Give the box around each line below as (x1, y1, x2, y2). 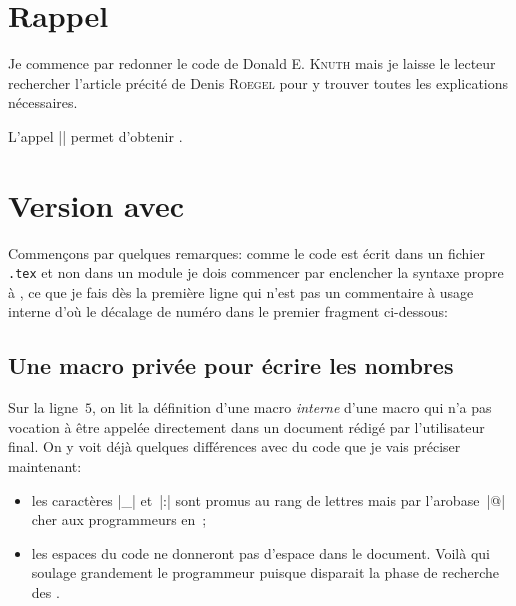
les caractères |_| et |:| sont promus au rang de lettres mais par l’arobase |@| (31, 489, 506, 510)
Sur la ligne (8, 397, 79, 418)
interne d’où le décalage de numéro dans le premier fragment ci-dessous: (8, 301, 448, 322)
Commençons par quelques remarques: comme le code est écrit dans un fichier (8, 242, 485, 263)
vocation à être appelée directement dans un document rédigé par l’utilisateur (8, 416, 485, 437)
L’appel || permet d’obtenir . (8, 125, 183, 146)
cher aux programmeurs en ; (31, 509, 207, 530)
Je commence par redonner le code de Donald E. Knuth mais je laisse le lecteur (8, 53, 496, 74)
